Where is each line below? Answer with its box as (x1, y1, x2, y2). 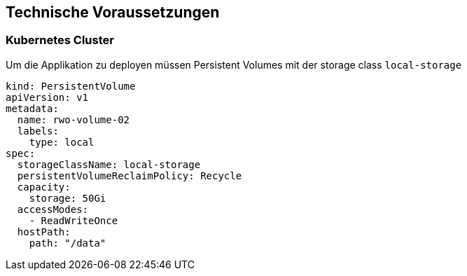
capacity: (17, 181, 71, 193)
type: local (29, 136, 95, 148)
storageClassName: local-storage (17, 158, 201, 170)
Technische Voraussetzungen (6, 4, 220, 21)
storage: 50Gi (29, 192, 106, 204)
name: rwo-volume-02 (17, 113, 130, 125)
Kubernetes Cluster (6, 33, 114, 48)
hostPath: (17, 226, 71, 237)
